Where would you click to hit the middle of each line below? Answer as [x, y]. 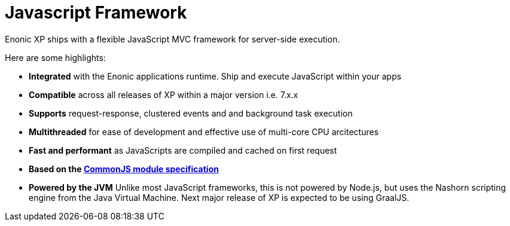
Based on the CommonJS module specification [124, 169]
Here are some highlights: [55, 57]
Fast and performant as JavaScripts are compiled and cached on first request [183, 150]
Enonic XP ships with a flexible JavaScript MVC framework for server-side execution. [172, 39]
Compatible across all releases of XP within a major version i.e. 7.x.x [164, 94]
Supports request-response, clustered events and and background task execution [191, 113]
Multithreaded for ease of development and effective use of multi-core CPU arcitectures [204, 132]
